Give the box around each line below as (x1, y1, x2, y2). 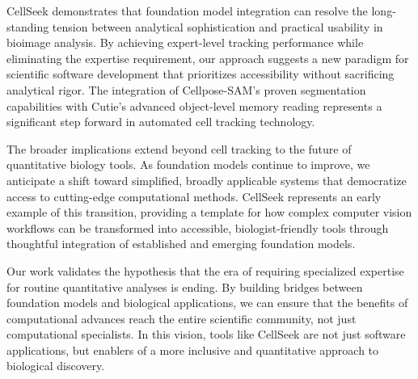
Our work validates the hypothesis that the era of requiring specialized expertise (6, 262, 404, 279)
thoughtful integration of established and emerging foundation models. (6, 235, 356, 252)
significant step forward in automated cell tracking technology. (6, 113, 315, 130)
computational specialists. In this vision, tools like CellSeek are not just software (6, 326, 406, 343)
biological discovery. (6, 357, 105, 374)
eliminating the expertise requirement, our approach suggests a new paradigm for (6, 49, 409, 66)
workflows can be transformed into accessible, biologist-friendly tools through (6, 219, 389, 236)
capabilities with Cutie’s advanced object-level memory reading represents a (6, 97, 382, 114)
